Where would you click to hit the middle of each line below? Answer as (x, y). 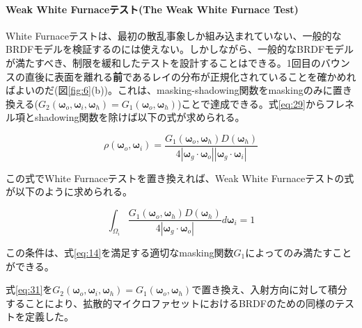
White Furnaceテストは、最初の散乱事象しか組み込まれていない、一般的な (174, 35)
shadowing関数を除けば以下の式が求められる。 (140, 117)
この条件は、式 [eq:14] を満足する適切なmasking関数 (120, 252)
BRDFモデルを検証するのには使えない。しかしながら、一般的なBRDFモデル (180, 49)
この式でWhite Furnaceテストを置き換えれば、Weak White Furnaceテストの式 (180, 178)
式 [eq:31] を (29, 289)
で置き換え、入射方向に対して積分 (269, 289)
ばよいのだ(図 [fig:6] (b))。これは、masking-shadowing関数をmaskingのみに (169, 90)
